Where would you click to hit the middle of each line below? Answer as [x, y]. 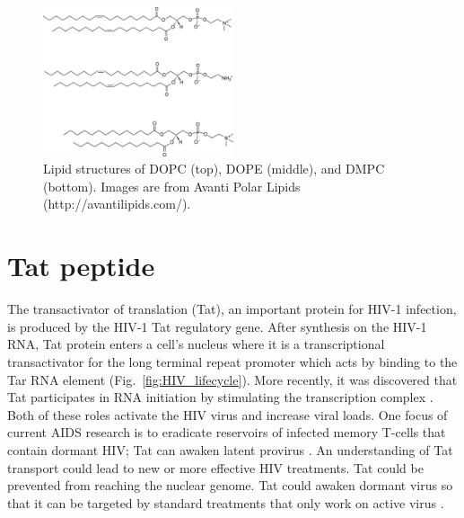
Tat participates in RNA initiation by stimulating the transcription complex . [220, 397]
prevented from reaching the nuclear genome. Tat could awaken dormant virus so [230, 485]
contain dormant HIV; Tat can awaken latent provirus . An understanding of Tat [230, 449]
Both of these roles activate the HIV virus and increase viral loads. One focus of [228, 414]
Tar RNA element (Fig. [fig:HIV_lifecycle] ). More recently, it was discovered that [232, 379]
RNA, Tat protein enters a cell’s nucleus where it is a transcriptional [196, 344]
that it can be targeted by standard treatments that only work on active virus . [226, 502]
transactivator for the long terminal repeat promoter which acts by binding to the [232, 361]
